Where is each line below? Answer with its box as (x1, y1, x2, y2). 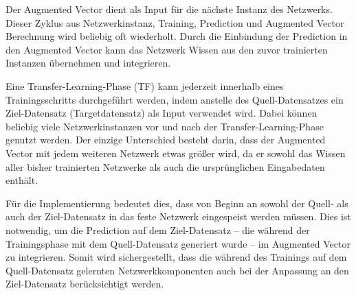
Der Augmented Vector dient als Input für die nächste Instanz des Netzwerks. (5, 2, 333, 16)
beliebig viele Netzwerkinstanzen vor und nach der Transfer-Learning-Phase (5, 119, 324, 133)
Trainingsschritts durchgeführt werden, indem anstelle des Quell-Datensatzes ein (5, 92, 344, 106)
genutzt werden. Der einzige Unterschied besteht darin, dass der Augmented (5, 132, 326, 147)
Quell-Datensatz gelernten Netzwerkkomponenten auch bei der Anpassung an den (5, 263, 349, 277)
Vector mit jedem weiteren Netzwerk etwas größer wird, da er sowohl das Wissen (5, 145, 346, 160)
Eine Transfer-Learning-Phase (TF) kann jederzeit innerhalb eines (5, 78, 284, 93)
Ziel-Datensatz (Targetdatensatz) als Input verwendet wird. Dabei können (5, 106, 318, 120)
